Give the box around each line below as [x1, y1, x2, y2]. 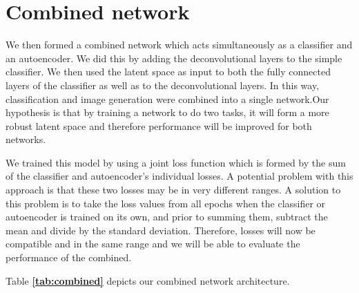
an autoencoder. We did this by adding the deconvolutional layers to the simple [6, 50, 342, 65]
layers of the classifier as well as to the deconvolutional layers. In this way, [6, 77, 320, 92]
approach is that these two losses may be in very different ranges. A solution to [6, 182, 341, 197]
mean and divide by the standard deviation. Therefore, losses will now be [6, 223, 316, 237]
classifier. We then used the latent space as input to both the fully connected [6, 64, 331, 79]
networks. [6, 132, 46, 146]
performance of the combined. [6, 250, 132, 265]
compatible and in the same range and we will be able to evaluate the [6, 236, 300, 251]
